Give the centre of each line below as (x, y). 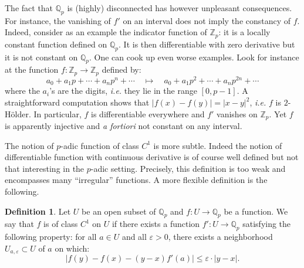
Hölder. (18, 113)
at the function (32, 69)
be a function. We (256, 211)
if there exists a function (156, 224)
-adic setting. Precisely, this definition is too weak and (188, 168)
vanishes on (237, 113)
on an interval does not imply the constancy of (207, 20)
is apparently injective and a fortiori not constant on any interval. (124, 126)
